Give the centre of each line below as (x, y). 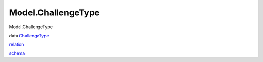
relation (17, 44)
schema (17, 53)
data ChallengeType (29, 36)
